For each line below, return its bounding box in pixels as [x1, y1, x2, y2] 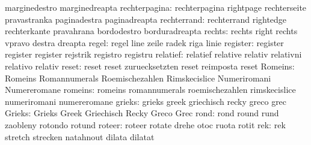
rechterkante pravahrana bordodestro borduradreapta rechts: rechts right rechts [5, 25, 298, 37]
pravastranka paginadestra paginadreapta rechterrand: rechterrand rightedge [5, 13, 287, 25]
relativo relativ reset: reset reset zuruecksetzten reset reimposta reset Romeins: [5, 59, 295, 72]
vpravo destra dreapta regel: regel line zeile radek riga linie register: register [5, 36, 284, 49]
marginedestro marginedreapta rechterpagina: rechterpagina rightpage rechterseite [5, 1, 307, 13]
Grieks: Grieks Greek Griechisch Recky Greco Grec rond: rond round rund [5, 107, 279, 119]
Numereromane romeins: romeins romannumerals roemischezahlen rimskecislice [5, 83, 296, 96]
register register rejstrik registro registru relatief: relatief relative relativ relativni [5, 48, 302, 61]
